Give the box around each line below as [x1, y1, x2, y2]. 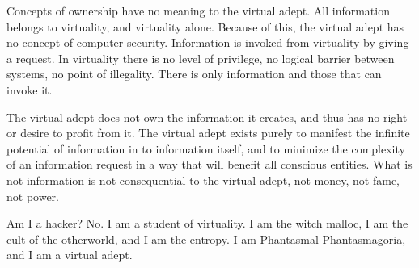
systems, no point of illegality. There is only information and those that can [6, 65, 382, 82]
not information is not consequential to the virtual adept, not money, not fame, [6, 171, 400, 188]
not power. [6, 187, 59, 204]
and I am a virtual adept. [6, 246, 133, 263]
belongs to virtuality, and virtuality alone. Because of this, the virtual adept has [6, 18, 404, 35]
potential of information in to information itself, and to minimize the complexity [6, 140, 405, 157]
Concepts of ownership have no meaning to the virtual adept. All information [6, 2, 390, 19]
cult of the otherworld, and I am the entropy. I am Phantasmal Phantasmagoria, [6, 230, 406, 247]
